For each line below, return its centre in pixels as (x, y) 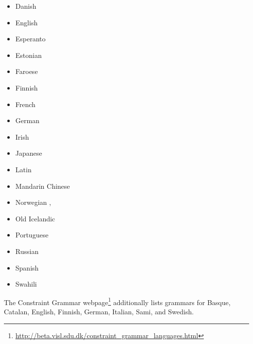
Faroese (27, 71)
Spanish (27, 267)
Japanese (29, 153)
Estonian (28, 55)
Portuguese (32, 235)
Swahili (26, 284)
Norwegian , (33, 202)
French (25, 104)
